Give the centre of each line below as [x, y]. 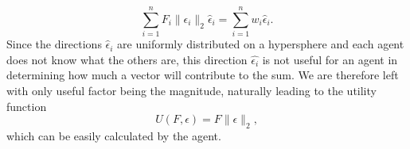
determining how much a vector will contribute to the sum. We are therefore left [203, 75]
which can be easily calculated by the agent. [114, 135]
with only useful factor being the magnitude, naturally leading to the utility [191, 90]
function [27, 106]
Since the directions [54, 44]
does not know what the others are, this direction [127, 59]
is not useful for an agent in [330, 59]
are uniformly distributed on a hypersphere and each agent [261, 44]
